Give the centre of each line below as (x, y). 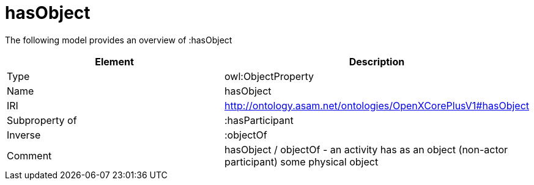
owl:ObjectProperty (269, 76)
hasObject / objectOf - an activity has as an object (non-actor (366, 149)
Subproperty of (42, 120)
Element (114, 61)
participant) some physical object (302, 161)
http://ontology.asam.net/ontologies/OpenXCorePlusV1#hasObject (377, 105)
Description (377, 61)
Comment (29, 155)
